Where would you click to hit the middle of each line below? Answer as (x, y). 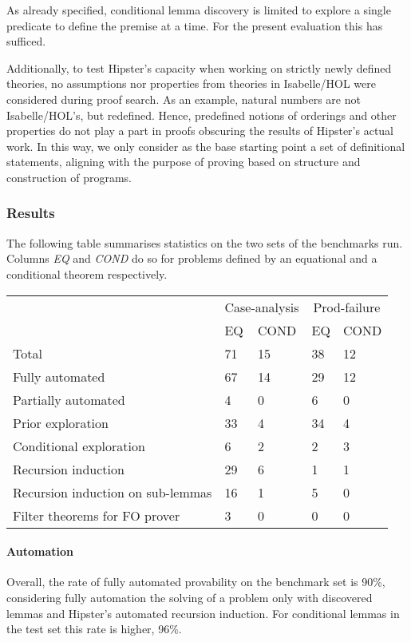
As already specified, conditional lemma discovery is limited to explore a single (199, 10)
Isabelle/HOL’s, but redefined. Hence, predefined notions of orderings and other (202, 115)
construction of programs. (69, 177)
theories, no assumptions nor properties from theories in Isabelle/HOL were (191, 83)
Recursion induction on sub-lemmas (113, 492)
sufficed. (26, 41)
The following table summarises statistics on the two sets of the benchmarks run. (205, 242)
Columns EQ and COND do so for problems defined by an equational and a (192, 258)
